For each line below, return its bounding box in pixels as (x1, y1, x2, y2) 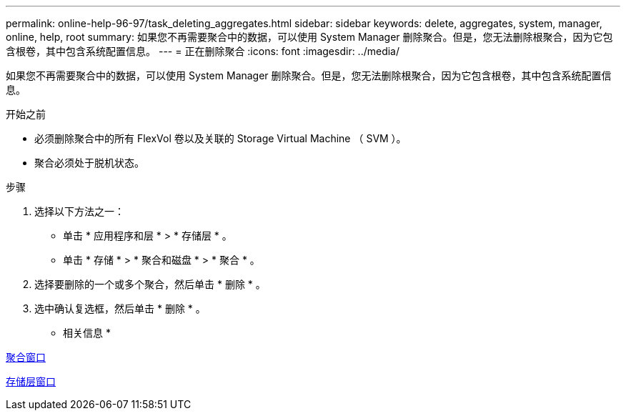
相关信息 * (63, 327, 111, 339)
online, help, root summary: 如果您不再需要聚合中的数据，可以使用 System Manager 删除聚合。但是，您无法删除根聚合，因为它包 (6, 31, 613, 43)
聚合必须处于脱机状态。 (34, 157, 144, 169)
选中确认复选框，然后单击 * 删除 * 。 (34, 302, 206, 315)
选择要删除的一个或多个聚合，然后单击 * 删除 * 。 (34, 278, 266, 290)
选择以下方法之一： (34, 205, 124, 217)
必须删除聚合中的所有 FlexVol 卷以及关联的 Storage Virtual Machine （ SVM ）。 (34, 132, 407, 144)
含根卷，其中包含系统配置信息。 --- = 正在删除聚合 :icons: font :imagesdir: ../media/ (6, 45, 400, 57)
